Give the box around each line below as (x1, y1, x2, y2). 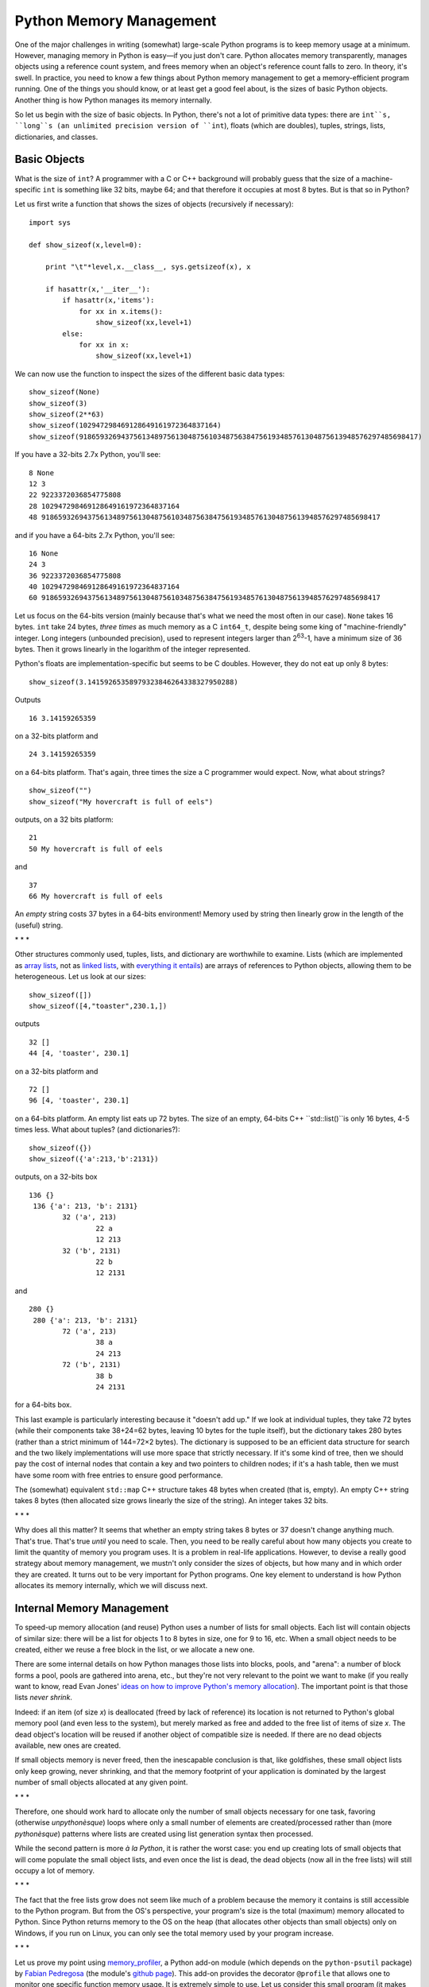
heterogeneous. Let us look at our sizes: (14, 972, 146, 982)
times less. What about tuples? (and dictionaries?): (14, 1125, 180, 1134)
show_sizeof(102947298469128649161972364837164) (29, 421, 222, 430)
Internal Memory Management (14, 1602, 169, 1615)
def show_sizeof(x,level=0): (29, 240, 142, 250)
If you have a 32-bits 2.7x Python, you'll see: (14, 450, 161, 459)
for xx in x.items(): (79, 307, 163, 316)
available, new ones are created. (14, 1741, 122, 1750)
